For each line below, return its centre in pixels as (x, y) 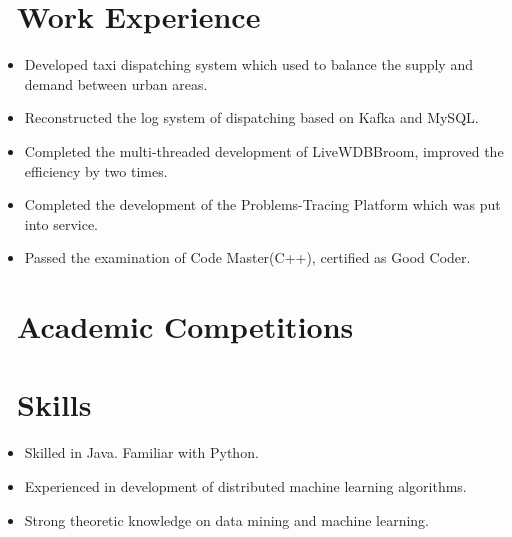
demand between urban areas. (116, 83)
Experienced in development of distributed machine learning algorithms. (245, 485)
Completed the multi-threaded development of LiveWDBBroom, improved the (264, 150)
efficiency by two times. (96, 170)
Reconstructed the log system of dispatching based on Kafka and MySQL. (251, 117)
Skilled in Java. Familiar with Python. (141, 452)
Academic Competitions (185, 326)
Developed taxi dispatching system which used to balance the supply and (248, 64)
